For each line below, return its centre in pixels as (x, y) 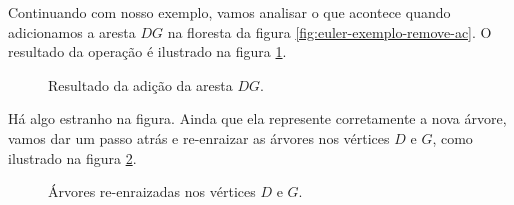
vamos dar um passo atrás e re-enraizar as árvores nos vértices (199, 137)
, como (452, 137)
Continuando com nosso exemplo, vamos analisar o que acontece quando (229, 12)
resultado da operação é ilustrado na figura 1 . (147, 51)
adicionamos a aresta (72, 31)
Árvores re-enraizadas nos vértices (152, 191)
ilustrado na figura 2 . (72, 157)
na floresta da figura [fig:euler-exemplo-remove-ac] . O (329, 31)
